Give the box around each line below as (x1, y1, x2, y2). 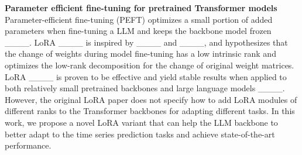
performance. (5, 139, 52, 151)
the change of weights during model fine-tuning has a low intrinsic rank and (5, 47, 276, 60)
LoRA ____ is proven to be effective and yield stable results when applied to (5, 70, 287, 82)
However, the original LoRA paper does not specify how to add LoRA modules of (5, 93, 297, 105)
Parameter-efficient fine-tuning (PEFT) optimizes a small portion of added (5, 13, 273, 25)
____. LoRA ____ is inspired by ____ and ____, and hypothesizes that (5, 36, 288, 48)
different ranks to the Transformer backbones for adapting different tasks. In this (5, 105, 295, 117)
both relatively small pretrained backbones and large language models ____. (5, 82, 285, 94)
